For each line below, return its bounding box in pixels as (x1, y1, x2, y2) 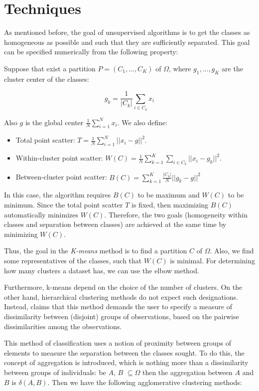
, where (169, 63, 191, 73)
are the (222, 63, 243, 73)
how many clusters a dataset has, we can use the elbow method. (4, 265, 199, 275)
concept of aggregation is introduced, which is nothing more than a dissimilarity (4, 357, 249, 368)
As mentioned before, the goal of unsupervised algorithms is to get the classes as (4, 27, 250, 37)
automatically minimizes (4, 209, 79, 219)
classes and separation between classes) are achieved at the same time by (4, 219, 227, 229)
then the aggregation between (142, 367, 233, 377)
